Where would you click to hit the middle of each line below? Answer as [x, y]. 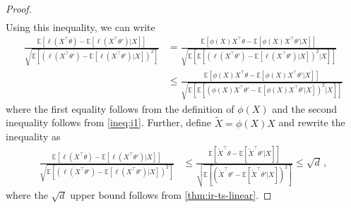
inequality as [33, 136]
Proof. [19, 8]
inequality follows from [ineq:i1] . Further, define [108, 122]
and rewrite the [312, 122]
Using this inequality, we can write [81, 27]
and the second [305, 108]
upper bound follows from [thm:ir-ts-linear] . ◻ [171, 195]
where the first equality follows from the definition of [120, 108]
